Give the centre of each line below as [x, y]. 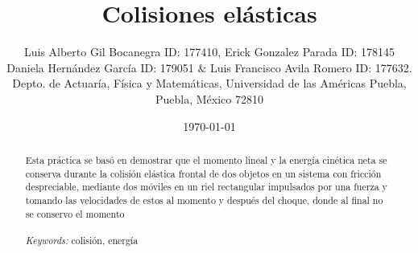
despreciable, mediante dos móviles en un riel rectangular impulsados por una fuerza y [206, 187]
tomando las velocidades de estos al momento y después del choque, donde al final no [204, 200]
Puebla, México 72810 [209, 98]
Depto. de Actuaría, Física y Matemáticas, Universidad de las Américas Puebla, [209, 83]
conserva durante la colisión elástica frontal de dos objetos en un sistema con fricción [203, 173]
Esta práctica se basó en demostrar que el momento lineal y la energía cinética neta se [206, 159]
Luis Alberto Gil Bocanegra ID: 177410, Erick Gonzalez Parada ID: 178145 [209, 52]
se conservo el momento [75, 213]
